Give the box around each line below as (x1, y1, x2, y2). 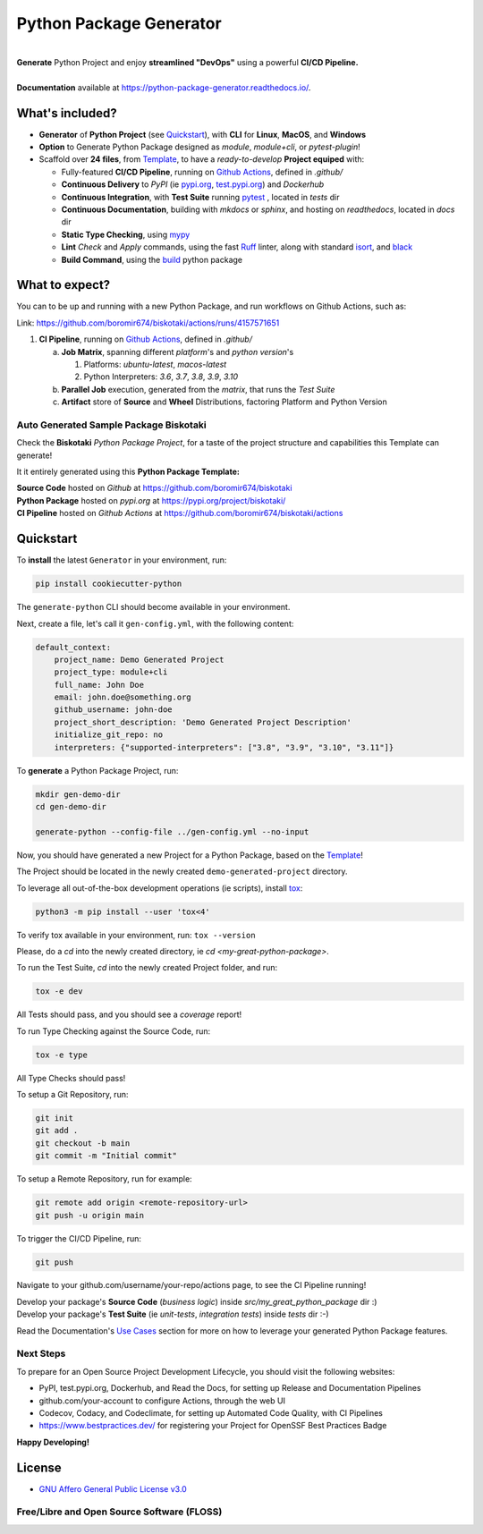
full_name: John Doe (54, 680, 145, 690)
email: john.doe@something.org (54, 692, 191, 702)
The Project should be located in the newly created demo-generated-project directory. (16, 866, 348, 877)
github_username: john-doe (54, 705, 174, 715)
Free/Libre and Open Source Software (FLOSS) (16, 1505, 223, 1518)
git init (35, 1114, 74, 1123)
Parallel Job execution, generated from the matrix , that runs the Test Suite (61, 384, 335, 394)
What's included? (16, 106, 118, 121)
